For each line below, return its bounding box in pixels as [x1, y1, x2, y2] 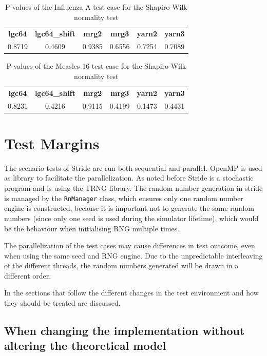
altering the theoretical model [4, 338, 166, 353]
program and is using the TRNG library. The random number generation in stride [4, 183, 263, 193]
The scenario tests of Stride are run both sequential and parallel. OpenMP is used [4, 162, 262, 173]
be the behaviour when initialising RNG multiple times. [4, 223, 180, 233]
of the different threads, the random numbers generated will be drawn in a [4, 260, 239, 271]
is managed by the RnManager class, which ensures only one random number [4, 192, 243, 203]
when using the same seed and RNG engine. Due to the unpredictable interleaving [4, 250, 263, 261]
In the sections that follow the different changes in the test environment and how [4, 287, 259, 298]
